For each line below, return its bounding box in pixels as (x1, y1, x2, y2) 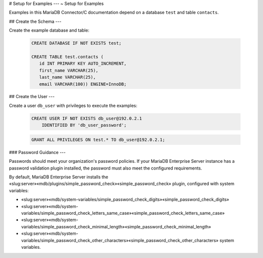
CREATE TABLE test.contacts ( (31, 54, 104, 59)
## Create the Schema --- (9, 18, 62, 24)
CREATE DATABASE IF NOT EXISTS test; (31, 40, 122, 46)
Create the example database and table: (9, 27, 90, 34)
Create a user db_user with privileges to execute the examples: (9, 103, 137, 108)
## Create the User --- (9, 94, 55, 100)
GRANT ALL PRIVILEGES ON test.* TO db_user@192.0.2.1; (31, 137, 165, 142)
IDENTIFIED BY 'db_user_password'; (41, 122, 127, 128)
